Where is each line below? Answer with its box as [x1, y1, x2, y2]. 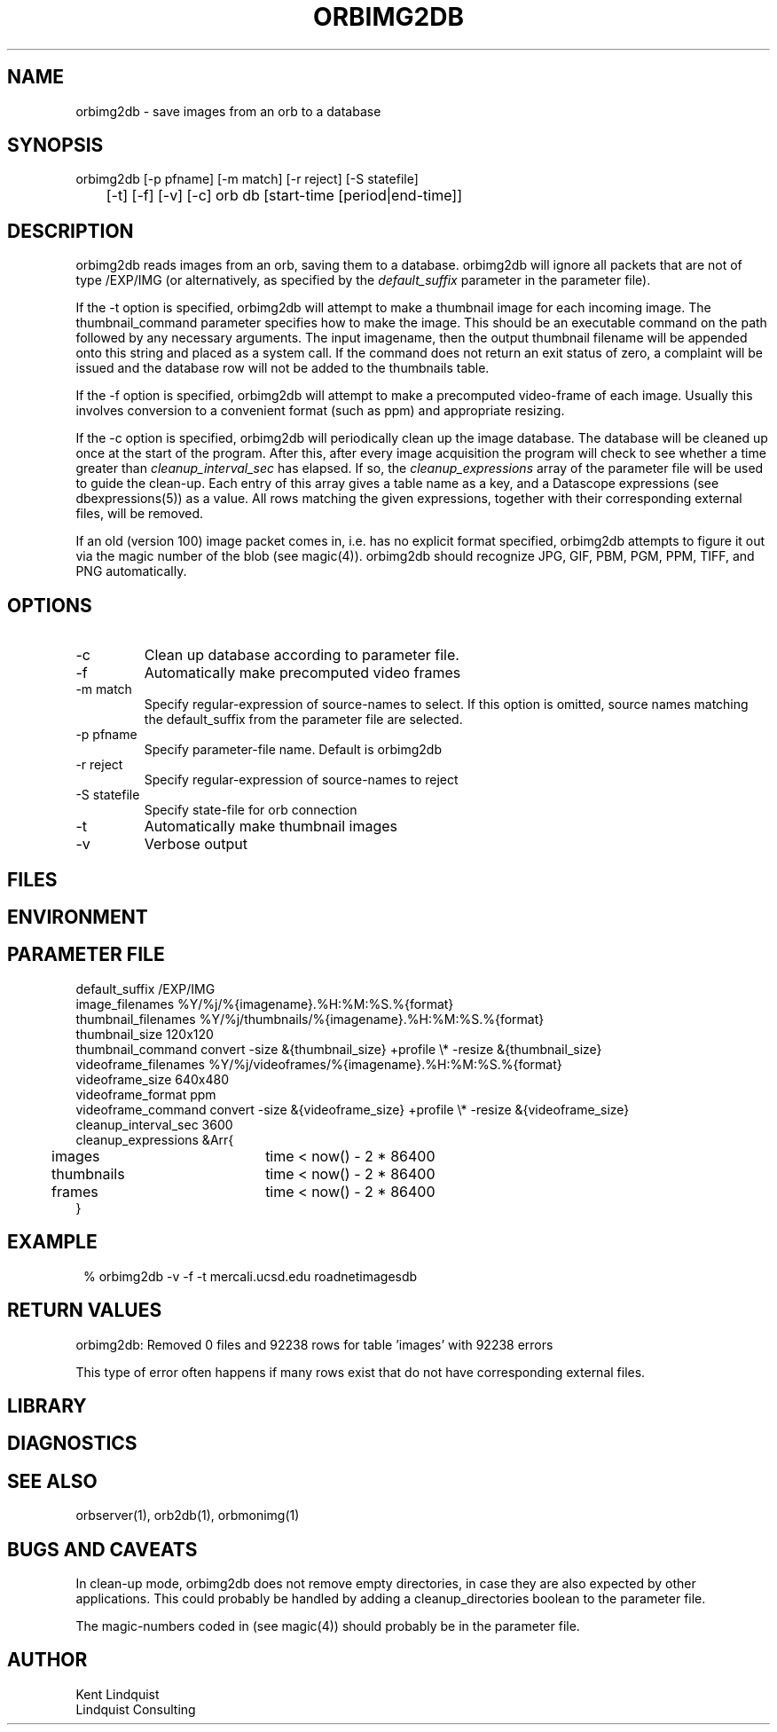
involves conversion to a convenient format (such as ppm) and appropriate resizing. [75, 403, 565, 419]
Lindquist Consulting [75, 1701, 196, 1717]
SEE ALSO [7, 1469, 98, 1492]
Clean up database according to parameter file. [144, 646, 459, 665]
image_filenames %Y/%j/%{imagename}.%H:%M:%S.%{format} [75, 996, 454, 1012]
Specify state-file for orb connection [144, 802, 357, 818]
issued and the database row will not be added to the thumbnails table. [75, 360, 490, 376]
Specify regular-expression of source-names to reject [144, 772, 459, 788]
